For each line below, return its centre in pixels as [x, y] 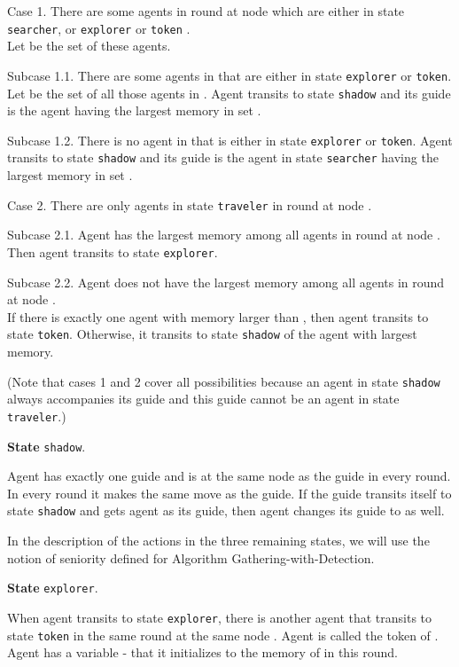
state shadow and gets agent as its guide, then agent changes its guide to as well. [226, 510]
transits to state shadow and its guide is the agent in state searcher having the [223, 157]
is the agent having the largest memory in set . [134, 110]
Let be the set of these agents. [89, 46]
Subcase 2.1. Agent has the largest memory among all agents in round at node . [224, 235]
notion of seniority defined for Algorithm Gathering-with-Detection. [191, 557]
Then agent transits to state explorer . [113, 251]
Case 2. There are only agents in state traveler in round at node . [190, 204]
